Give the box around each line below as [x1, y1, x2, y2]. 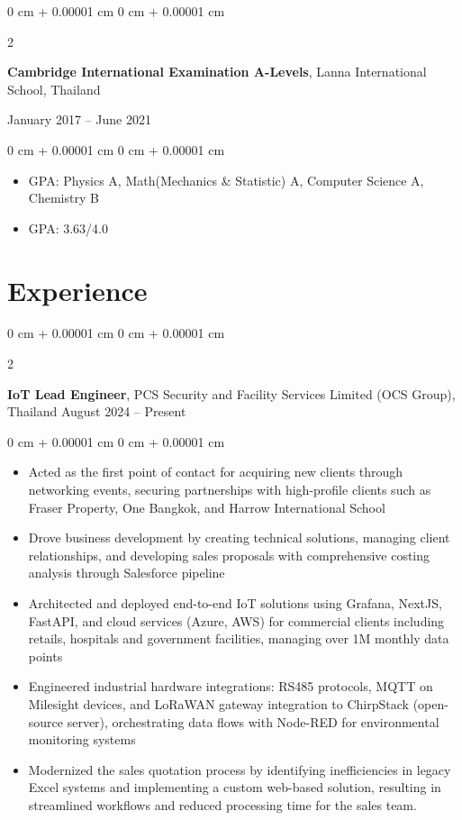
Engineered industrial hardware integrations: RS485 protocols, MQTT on [28, 677, 433, 696]
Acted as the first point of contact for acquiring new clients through [28, 462, 403, 481]
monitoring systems [28, 730, 136, 749]
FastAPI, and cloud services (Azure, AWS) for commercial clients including [28, 611, 445, 630]
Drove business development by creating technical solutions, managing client [28, 528, 450, 547]
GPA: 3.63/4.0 [28, 218, 108, 237]
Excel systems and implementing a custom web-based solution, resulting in [28, 778, 441, 797]
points [28, 646, 63, 665]
